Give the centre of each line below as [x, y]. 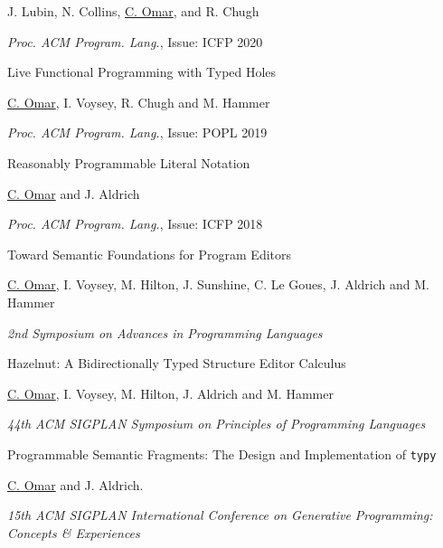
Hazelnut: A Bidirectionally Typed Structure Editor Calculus [177, 363]
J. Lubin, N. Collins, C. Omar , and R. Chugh [133, 11]
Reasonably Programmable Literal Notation [129, 162]
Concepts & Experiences [74, 532]
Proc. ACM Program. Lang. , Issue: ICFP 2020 [135, 41]
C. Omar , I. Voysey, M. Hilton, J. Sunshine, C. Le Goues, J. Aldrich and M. [218, 284]
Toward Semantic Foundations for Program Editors [150, 254]
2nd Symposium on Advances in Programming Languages [165, 332]
